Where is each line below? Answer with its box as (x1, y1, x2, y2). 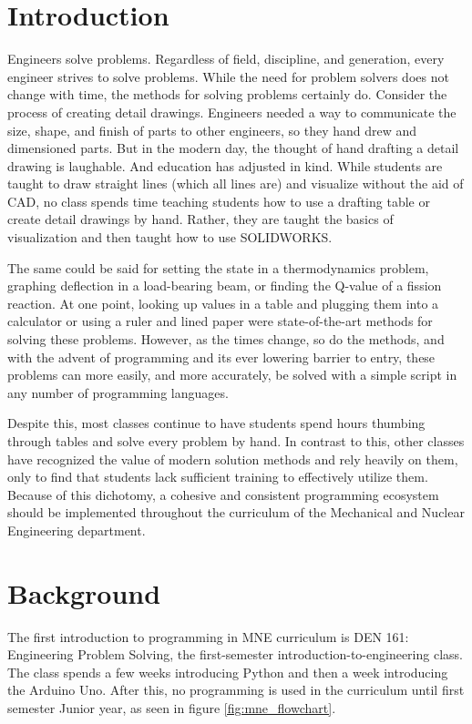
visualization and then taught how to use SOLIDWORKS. (7, 228, 333, 247)
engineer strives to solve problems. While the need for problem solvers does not (7, 66, 449, 86)
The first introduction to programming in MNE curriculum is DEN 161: (7, 627, 409, 646)
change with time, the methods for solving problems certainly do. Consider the (7, 85, 447, 104)
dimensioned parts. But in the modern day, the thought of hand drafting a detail (7, 138, 459, 158)
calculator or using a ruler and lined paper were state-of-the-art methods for (7, 311, 433, 331)
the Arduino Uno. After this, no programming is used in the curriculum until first (7, 680, 465, 699)
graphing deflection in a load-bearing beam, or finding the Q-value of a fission (7, 276, 442, 295)
